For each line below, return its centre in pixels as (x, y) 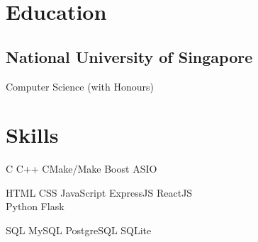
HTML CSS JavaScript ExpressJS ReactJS (99, 192)
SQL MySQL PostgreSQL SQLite (79, 230)
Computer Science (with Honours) (80, 86)
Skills (32, 135)
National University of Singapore (129, 56)
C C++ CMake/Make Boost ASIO (82, 169)
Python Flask (35, 206)
